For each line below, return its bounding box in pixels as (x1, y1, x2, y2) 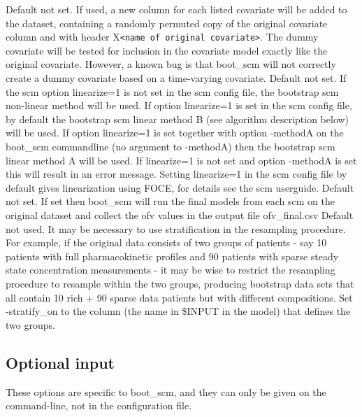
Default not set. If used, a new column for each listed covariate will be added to (6, 2, 347, 16)
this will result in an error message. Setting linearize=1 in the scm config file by (6, 167, 347, 181)
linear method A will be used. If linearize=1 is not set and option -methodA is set (6, 153, 357, 167)
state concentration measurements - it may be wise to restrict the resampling (6, 262, 335, 277)
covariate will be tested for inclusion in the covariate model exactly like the (6, 43, 328, 57)
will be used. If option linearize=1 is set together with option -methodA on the (6, 125, 344, 140)
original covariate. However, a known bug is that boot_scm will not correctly (6, 57, 336, 71)
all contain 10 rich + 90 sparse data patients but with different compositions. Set (6, 290, 353, 304)
